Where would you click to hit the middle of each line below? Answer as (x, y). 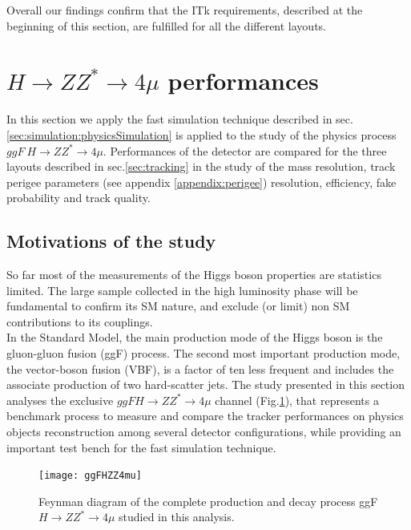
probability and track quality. (79, 198)
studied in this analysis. (177, 517)
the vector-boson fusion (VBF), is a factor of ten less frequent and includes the (200, 368)
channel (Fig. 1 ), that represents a (297, 400)
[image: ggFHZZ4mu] (90, 476)
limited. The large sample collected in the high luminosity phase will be (182, 290)
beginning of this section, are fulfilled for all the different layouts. (166, 25)
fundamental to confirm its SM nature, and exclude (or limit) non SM (178, 306)
